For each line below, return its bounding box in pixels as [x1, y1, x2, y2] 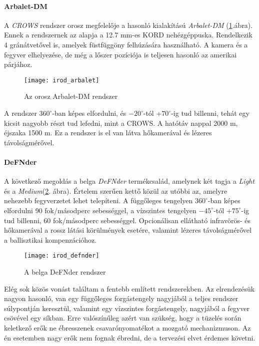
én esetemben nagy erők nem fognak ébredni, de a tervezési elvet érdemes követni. [4, 332, 255, 343]
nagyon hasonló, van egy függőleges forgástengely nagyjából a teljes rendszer [4, 293, 238, 304]
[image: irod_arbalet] [24, 76, 99, 84]
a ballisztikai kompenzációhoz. [4, 234, 97, 245]
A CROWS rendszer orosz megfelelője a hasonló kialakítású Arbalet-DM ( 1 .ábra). [4, 19, 253, 30]
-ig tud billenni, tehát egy [171, 108, 249, 118]
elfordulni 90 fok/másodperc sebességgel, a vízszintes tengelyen [4, 205, 196, 215]
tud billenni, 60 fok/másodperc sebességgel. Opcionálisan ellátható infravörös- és [4, 215, 251, 225]
